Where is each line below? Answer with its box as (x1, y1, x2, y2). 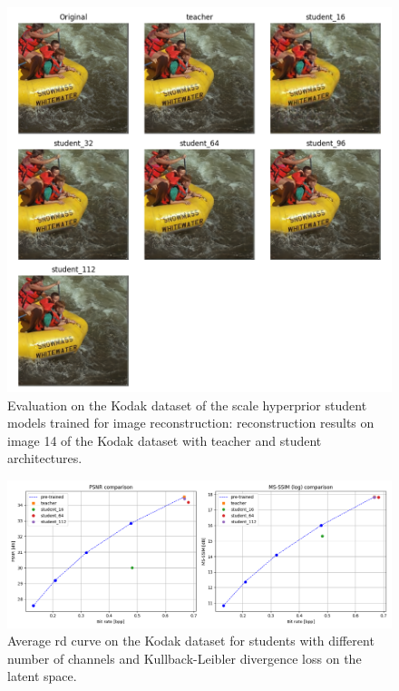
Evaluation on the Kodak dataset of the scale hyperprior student (7, 395, 367, 414)
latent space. (7, 666, 77, 686)
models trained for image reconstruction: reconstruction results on (7, 413, 375, 432)
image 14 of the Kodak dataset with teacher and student (7, 430, 322, 449)
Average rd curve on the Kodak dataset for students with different (7, 631, 375, 650)
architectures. (7, 449, 83, 468)
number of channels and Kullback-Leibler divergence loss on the (7, 648, 362, 667)
